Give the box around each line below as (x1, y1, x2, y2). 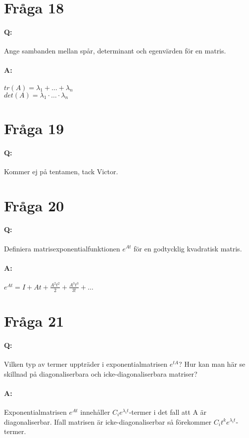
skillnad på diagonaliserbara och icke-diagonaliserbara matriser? (4, 368, 198, 379)
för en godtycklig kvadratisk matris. (134, 243, 242, 253)
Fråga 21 (4, 310, 64, 331)
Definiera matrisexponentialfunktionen (4, 243, 120, 253)
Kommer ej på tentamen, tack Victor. (4, 166, 118, 176)
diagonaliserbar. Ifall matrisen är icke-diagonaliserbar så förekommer (4, 416, 212, 427)
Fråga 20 (4, 195, 64, 215)
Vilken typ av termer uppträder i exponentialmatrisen (4, 358, 168, 369)
